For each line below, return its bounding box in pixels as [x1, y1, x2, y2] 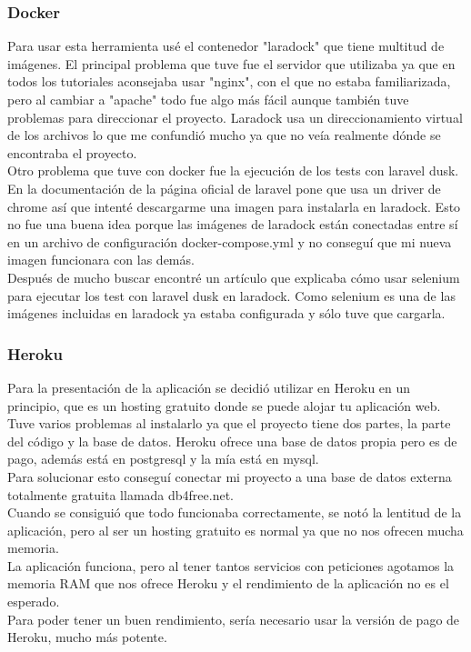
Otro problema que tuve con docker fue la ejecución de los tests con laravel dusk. [7, 161, 459, 180]
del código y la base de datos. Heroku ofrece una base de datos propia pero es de [7, 431, 457, 450]
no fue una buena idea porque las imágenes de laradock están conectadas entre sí [7, 215, 458, 234]
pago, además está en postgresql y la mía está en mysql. [7, 449, 319, 468]
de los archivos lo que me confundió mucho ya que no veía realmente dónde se [7, 125, 441, 145]
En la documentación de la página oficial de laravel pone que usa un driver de [7, 178, 441, 197]
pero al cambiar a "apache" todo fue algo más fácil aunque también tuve [7, 90, 409, 108]
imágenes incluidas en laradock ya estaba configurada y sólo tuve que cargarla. [7, 304, 446, 323]
